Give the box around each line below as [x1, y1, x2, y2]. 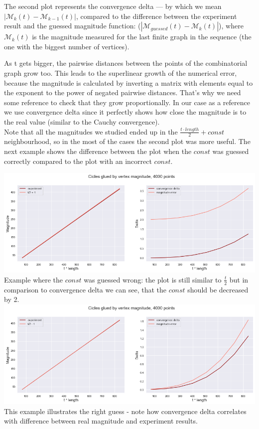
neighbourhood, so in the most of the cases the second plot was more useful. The [4, 136, 251, 146]
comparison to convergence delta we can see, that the [4, 284, 167, 294]
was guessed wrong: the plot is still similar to [84, 274, 222, 285]
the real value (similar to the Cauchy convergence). [4, 116, 160, 127]
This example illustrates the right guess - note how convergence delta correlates [4, 406, 247, 416]
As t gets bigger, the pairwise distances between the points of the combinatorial [4, 58, 248, 68]
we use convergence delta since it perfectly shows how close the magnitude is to [4, 107, 247, 117]
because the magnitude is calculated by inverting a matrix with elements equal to [4, 77, 253, 88]
